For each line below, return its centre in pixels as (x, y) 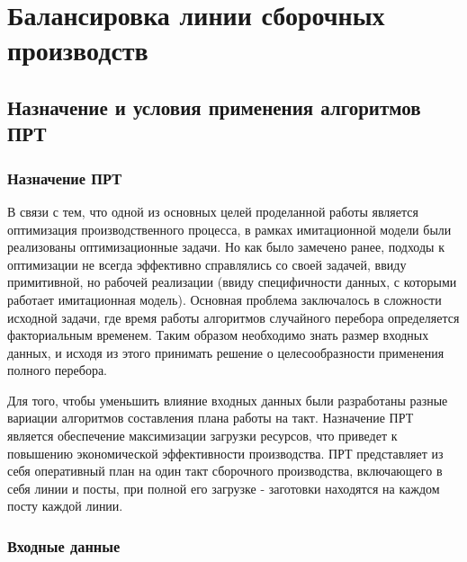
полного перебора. (57, 370)
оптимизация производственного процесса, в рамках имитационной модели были (229, 229)
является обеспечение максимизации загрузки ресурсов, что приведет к (202, 436)
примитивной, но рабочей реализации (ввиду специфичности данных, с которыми (232, 282)
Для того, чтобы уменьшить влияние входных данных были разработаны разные (228, 400)
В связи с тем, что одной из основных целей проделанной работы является (213, 211)
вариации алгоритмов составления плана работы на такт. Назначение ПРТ (211, 418)
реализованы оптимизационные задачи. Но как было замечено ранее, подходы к (226, 247)
